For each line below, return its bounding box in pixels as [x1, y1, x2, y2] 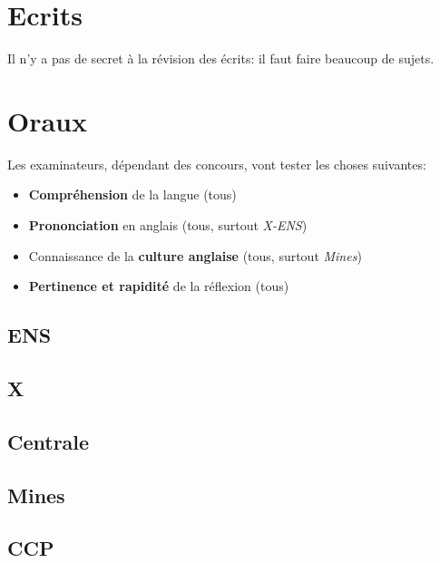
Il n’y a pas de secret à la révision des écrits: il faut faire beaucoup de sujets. [7, 49, 435, 68]
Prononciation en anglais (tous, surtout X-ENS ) [28, 216, 308, 235]
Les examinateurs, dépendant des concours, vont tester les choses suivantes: [7, 154, 426, 173]
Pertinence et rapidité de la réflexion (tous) [28, 277, 289, 296]
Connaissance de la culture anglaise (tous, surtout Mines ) [28, 246, 362, 265]
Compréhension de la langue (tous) [28, 185, 237, 204]
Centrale [7, 427, 90, 455]
